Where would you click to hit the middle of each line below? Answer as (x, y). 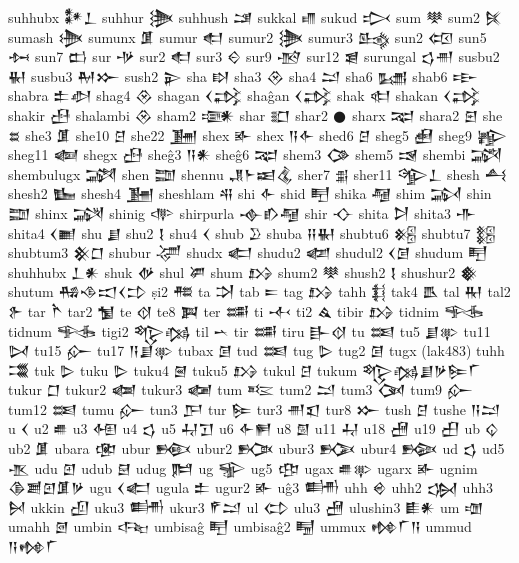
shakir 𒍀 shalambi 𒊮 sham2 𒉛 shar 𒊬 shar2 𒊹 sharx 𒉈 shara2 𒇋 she (255, 114)
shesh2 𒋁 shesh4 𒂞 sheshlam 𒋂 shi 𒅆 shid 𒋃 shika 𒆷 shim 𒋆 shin (250, 193)
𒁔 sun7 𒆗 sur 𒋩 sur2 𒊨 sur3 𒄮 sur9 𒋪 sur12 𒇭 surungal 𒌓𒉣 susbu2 (254, 56)
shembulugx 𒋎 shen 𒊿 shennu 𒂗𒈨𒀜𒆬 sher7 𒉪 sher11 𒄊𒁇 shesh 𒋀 (257, 173)
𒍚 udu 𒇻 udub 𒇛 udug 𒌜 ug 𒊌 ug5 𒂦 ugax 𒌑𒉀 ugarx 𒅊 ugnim (243, 467)
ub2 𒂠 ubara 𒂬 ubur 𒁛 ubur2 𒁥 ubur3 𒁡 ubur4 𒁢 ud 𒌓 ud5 (256, 448)
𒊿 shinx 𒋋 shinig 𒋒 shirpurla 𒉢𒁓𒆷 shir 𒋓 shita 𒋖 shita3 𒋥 (242, 212)
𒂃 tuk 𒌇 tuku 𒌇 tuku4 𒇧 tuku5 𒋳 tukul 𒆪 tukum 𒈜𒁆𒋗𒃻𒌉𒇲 (244, 369)
